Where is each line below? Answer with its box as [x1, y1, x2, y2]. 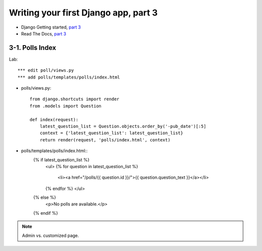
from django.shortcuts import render [30, 96, 120, 102]
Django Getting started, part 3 [21, 24, 81, 30]
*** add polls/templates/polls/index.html [17, 74, 120, 80]
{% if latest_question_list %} [33, 157, 90, 162]
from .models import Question [30, 103, 102, 109]
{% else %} [33, 194, 56, 201]
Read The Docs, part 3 [21, 31, 66, 36]
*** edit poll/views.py [17, 68, 74, 73]
